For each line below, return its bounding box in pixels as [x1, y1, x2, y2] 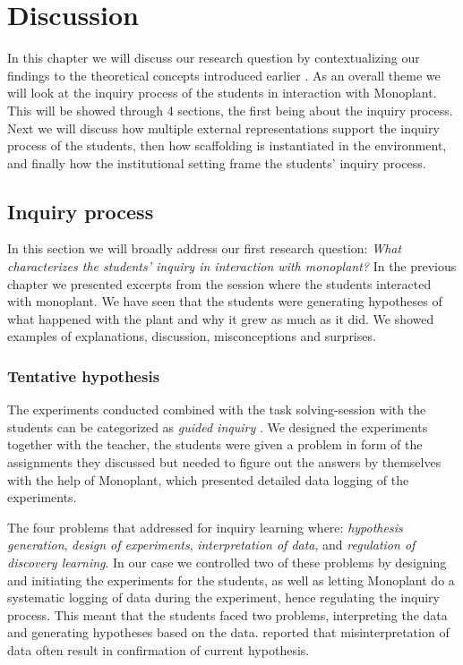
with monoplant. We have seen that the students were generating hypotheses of [7, 292, 442, 311]
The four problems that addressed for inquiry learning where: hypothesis [7, 517, 403, 536]
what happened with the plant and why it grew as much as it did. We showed [7, 309, 434, 328]
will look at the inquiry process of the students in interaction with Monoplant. [7, 83, 437, 102]
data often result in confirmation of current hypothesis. [7, 640, 310, 659]
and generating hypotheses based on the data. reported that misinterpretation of [7, 623, 450, 642]
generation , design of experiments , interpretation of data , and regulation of [7, 535, 416, 554]
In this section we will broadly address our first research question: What [7, 239, 402, 258]
